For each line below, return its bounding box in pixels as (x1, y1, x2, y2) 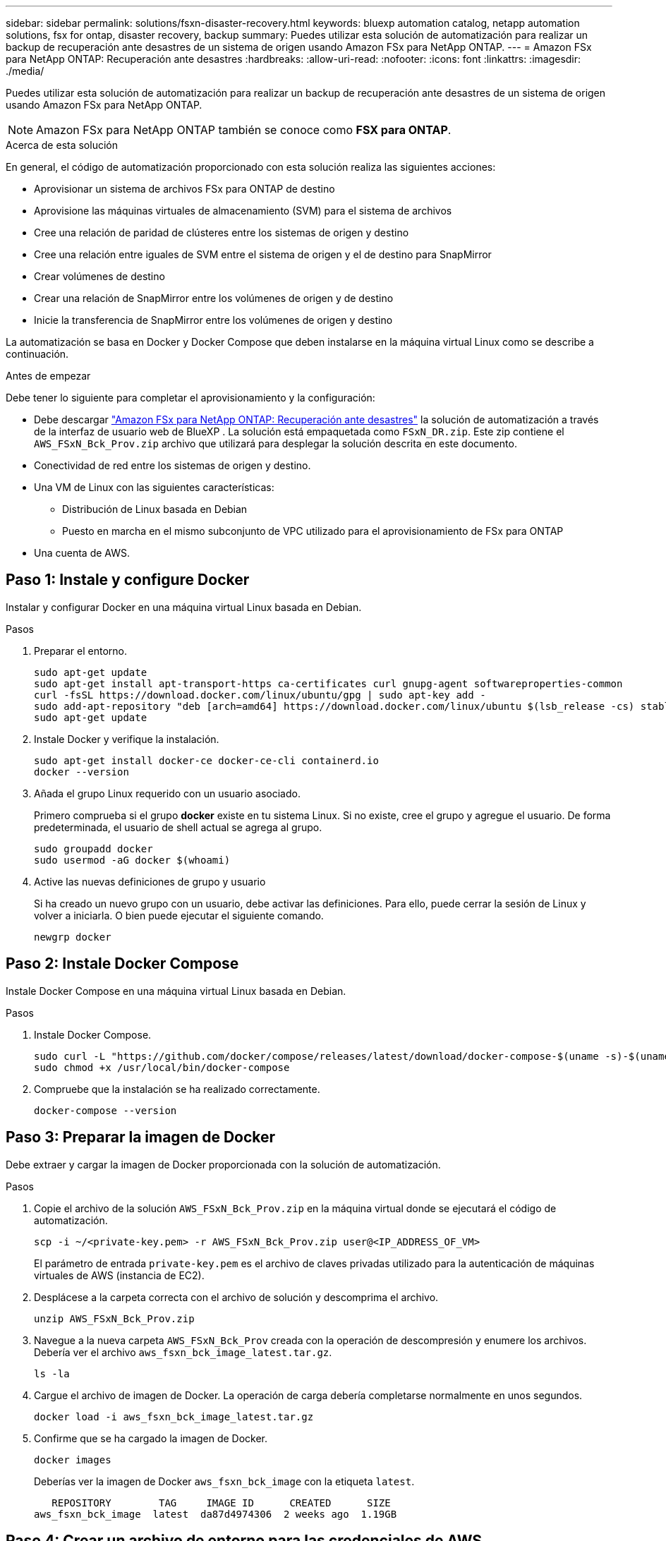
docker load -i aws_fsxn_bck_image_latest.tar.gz (34, 1410, 314, 1422)
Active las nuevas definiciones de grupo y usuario (34, 875, 266, 888)
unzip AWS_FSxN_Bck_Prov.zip (34, 1312, 195, 1324)
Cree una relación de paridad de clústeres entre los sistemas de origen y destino (34, 226, 409, 238)
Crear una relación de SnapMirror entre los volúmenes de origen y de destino (34, 292, 394, 304)
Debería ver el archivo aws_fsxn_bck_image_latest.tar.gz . (34, 1346, 332, 1358)
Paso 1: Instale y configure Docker (6, 571, 250, 589)
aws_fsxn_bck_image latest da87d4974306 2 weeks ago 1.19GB (34, 1508, 397, 1520)
